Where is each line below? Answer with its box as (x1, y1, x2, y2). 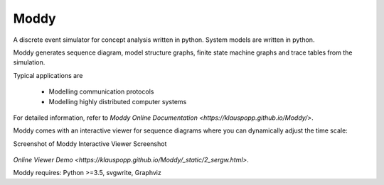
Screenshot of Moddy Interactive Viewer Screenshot (13, 139, 167, 148)
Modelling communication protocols (48, 87, 154, 96)
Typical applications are (13, 71, 83, 79)
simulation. (13, 58, 46, 67)
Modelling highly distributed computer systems (48, 97, 187, 106)
